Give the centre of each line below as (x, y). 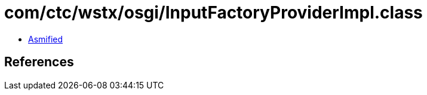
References (39, 62)
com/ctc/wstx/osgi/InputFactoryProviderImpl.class (213, 13)
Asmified (46, 39)
